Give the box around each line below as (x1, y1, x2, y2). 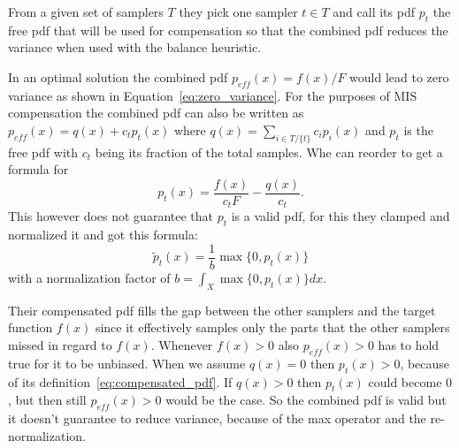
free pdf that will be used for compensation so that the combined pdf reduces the (8, 20, 448, 39)
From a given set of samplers (8, 3, 164, 20)
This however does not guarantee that (8, 207, 213, 225)
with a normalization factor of (8, 268, 171, 286)
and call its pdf (333, 3, 415, 20)
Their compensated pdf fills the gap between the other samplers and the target (8, 300, 436, 319)
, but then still (8, 391, 87, 409)
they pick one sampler (179, 3, 298, 20)
